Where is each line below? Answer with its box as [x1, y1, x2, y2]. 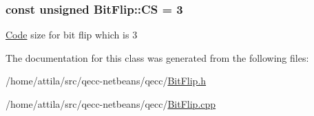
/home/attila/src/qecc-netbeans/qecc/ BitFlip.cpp [6, 97, 216, 111]
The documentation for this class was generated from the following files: [6, 50, 309, 65]
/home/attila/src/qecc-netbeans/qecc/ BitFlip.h [6, 73, 207, 88]
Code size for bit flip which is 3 [6, 27, 138, 42]
